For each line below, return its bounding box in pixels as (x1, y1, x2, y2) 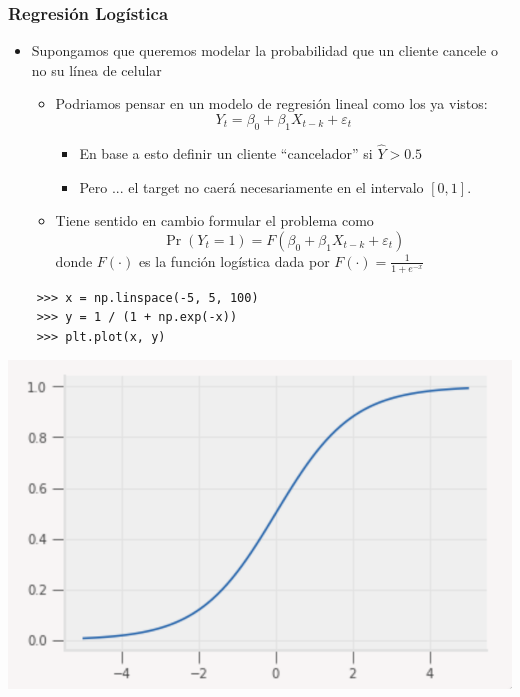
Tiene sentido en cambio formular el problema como (55, 210, 374, 231)
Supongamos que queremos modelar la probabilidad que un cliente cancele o (31, 40, 498, 61)
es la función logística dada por (138, 250, 330, 271)
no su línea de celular (31, 59, 162, 80)
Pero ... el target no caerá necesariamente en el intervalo (79, 176, 424, 197)
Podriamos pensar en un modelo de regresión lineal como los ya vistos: (55, 93, 488, 114)
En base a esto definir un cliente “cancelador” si (79, 143, 373, 164)
